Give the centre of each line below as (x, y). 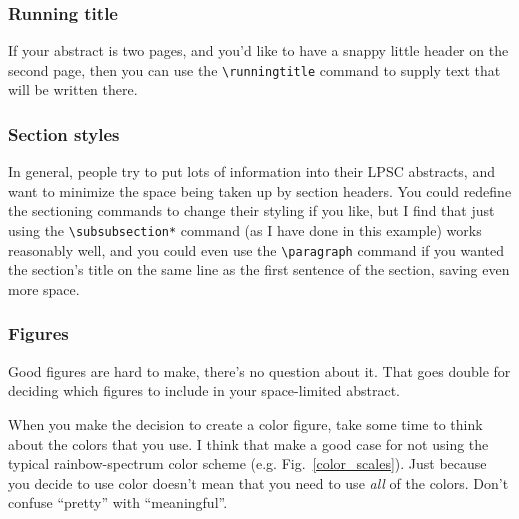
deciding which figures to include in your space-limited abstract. (204, 390)
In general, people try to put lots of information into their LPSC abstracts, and (251, 171)
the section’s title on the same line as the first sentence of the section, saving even (259, 269)
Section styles (64, 133)
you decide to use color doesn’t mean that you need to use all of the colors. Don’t (258, 482)
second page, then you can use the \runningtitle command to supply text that (254, 69)
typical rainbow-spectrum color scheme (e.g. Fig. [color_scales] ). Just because (247, 463)
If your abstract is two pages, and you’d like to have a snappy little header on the (258, 50)
